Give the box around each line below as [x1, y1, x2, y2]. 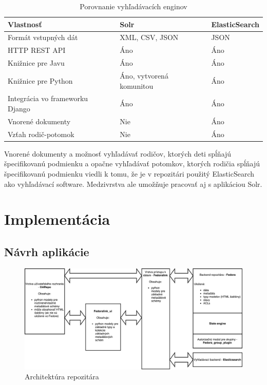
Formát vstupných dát [8, 32, 78, 43]
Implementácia [4, 208, 110, 229]
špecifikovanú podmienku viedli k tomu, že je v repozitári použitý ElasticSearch [4, 168, 254, 179]
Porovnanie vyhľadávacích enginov [80, 1, 187, 11]
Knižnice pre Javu [8, 57, 65, 68]
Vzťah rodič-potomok [8, 128, 74, 139]
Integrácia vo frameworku [8, 93, 88, 104]
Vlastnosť [8, 18, 42, 29]
